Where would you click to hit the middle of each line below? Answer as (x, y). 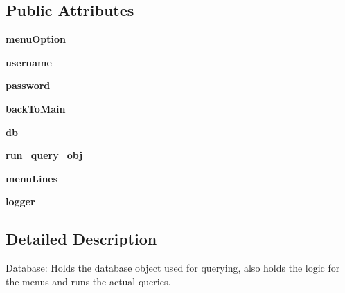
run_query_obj (44, 155)
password (28, 85)
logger (20, 201)
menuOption (36, 39)
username (29, 62)
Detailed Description (81, 239)
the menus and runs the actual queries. (88, 281)
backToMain (36, 108)
